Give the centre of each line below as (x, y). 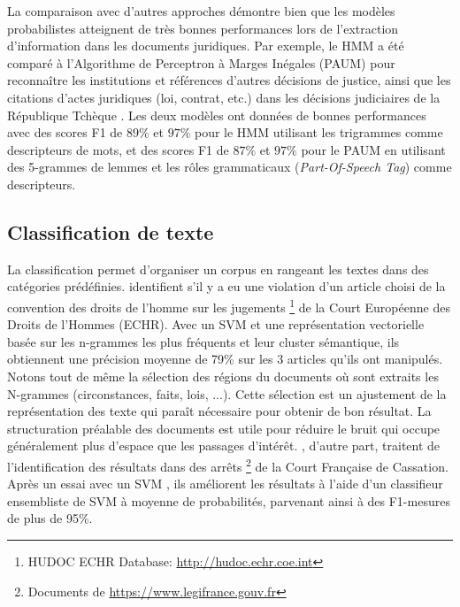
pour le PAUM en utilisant (373, 149)
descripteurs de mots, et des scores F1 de (118, 149)
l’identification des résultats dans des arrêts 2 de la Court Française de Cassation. (228, 465)
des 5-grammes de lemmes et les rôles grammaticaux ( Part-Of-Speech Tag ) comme (230, 167)
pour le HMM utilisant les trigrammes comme (318, 132)
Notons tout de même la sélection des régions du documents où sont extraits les (223, 376)
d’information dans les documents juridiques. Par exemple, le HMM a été (206, 46)
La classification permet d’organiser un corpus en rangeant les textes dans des (218, 269)
